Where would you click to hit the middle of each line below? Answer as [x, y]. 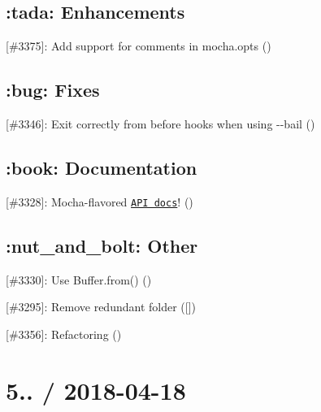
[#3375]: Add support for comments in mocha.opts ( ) [139, 46]
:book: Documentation [102, 167]
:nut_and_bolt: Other [102, 245]
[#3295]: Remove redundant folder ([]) [101, 307]
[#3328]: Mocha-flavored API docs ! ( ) [100, 201]
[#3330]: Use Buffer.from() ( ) [79, 279]
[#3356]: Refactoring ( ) [64, 334]
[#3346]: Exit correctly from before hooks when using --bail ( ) [160, 124]
